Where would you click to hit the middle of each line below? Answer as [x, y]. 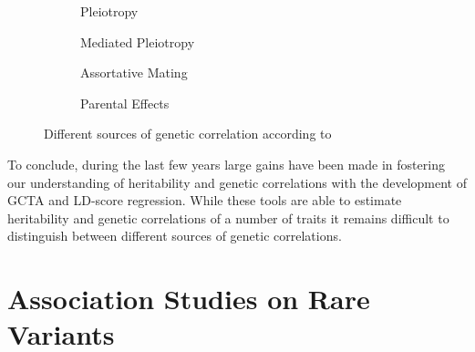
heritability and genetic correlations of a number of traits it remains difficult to [228, 217]
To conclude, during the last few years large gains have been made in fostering [226, 164]
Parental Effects [125, 103]
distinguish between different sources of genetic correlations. [175, 236]
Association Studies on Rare [189, 299]
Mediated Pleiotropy [138, 41]
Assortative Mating [134, 72]
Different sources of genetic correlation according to [188, 134]
